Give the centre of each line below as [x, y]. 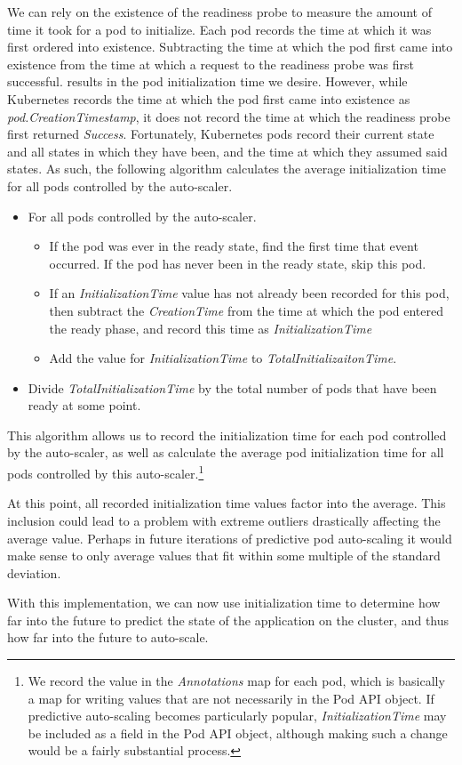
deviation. [34, 572]
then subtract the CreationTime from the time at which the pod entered [247, 310]
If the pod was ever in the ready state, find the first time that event [234, 246]
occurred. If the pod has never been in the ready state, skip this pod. [238, 263]
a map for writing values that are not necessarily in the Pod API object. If [231, 698]
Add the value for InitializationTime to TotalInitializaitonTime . [223, 358]
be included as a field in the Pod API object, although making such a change [238, 733]
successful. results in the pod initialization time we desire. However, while [207, 81]
